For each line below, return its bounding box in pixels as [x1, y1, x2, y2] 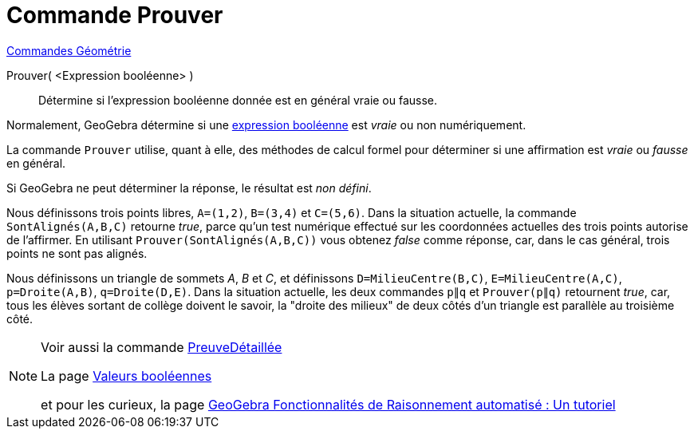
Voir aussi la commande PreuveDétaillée [41, 338, 282, 355]
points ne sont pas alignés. [6, 246, 148, 260]
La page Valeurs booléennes [41, 367, 212, 384]
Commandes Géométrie [6, 43, 132, 57]
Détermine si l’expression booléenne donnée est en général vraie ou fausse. [38, 93, 438, 107]
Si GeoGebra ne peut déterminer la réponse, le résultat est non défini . [6, 180, 372, 195]
